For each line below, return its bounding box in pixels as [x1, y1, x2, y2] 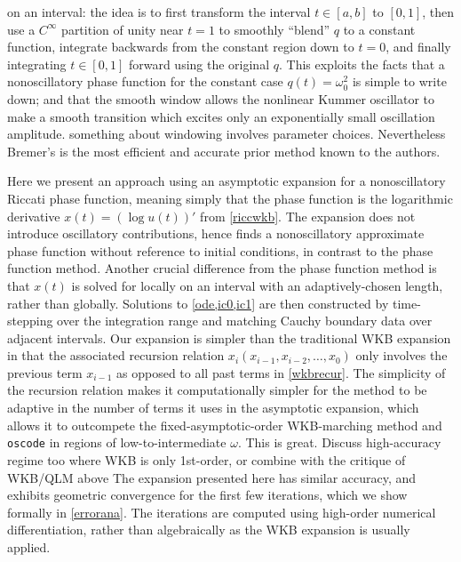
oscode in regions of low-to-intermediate [7, 433, 227, 452]
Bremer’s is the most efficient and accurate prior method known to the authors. [7, 141, 441, 160]
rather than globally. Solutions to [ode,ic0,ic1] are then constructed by [7, 293, 389, 312]
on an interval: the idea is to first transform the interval [7, 3, 311, 20]
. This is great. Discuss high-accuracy [237, 433, 441, 452]
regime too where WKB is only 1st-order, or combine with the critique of [7, 450, 406, 469]
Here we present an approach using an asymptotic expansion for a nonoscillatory [7, 172, 446, 190]
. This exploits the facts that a [278, 54, 445, 73]
